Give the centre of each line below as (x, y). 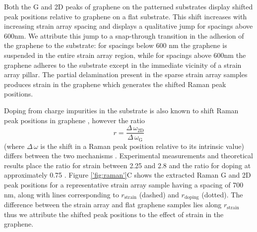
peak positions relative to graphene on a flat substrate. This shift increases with (126, 16)
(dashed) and (159, 194)
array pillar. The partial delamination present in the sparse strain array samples (126, 74)
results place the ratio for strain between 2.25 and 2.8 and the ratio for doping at (128, 165)
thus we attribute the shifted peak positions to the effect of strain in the (114, 214)
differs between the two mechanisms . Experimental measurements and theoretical (128, 156)
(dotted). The (222, 194)
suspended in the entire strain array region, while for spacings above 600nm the (125, 55)
